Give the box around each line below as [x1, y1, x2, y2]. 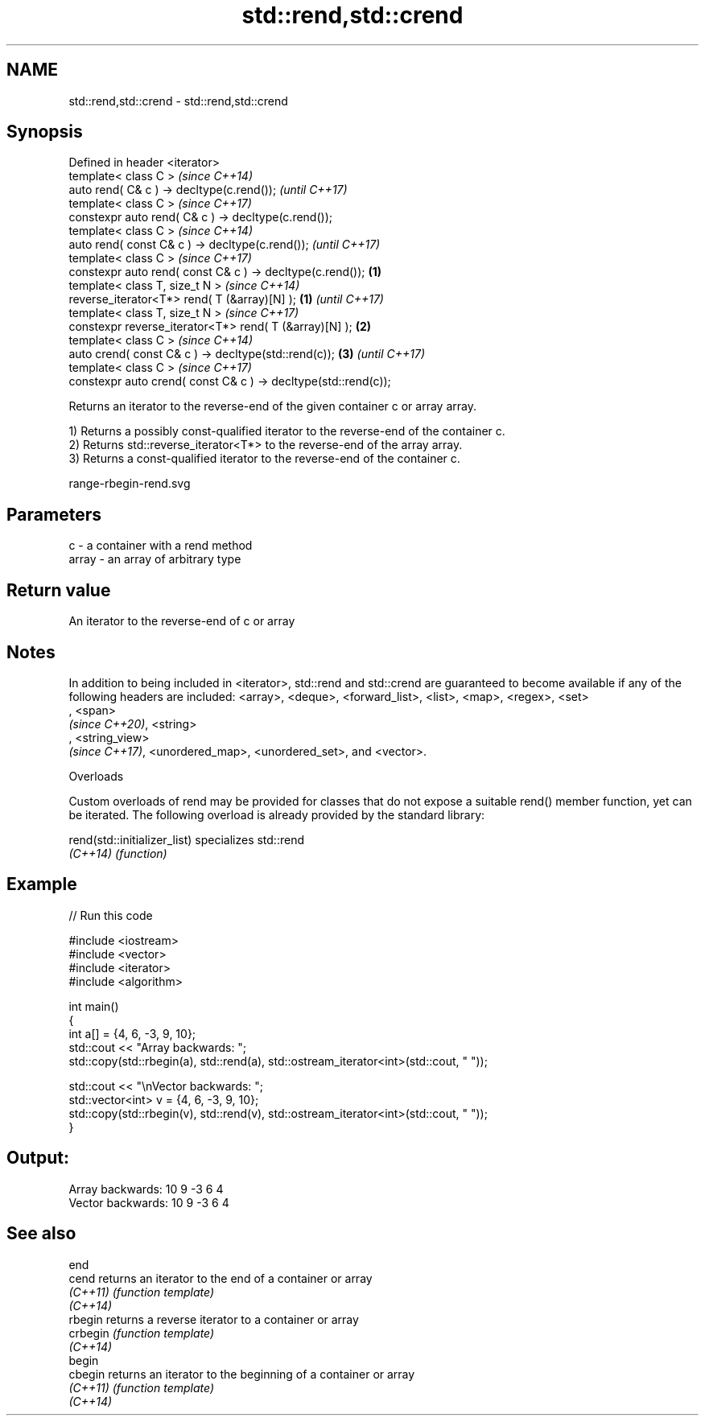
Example [6, 874, 77, 895]
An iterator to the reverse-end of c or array [68, 614, 295, 629]
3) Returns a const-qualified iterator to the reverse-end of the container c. [68, 451, 460, 466]
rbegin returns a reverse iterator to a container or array [68, 1312, 359, 1326]
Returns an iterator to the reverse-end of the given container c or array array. [68, 399, 476, 414]
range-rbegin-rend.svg [68, 476, 191, 491]
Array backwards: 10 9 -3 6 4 [68, 1181, 224, 1196]
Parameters [6, 504, 101, 525]
